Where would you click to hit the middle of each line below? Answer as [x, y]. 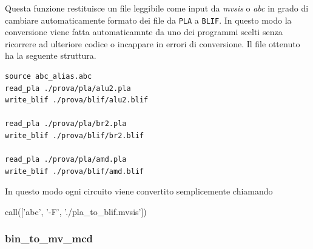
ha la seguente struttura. [51, 55]
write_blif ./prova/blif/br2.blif [75, 136]
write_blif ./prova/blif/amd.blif [75, 171]
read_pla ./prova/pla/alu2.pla [68, 88]
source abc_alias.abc [49, 77]
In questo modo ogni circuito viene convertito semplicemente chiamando [139, 191]
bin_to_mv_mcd [49, 238]
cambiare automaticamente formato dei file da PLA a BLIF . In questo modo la [148, 20]
